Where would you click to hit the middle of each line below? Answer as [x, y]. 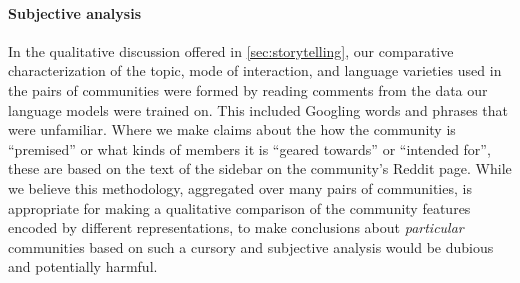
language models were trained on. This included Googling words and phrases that [258, 109]
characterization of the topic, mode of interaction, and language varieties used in [255, 70]
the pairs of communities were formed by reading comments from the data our [248, 89]
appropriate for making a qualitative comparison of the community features [239, 207]
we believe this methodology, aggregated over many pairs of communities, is [240, 187]
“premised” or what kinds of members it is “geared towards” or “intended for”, [249, 148]
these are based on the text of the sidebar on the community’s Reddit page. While [260, 168]
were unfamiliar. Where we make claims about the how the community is [232, 129]
